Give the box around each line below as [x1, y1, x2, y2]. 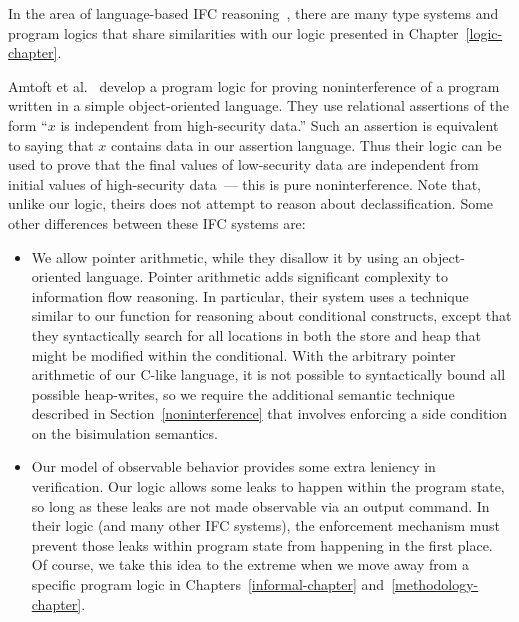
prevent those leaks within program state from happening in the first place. [31, 534, 493, 555]
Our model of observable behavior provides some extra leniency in [31, 456, 436, 477]
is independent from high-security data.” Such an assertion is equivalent [60, 114, 499, 135]
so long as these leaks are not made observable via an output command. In [31, 495, 490, 516]
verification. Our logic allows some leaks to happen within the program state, [31, 476, 505, 497]
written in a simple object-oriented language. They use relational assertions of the [8, 95, 510, 116]
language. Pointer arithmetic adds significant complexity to [85, 266, 449, 287]
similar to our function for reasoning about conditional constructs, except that [31, 305, 512, 326]
